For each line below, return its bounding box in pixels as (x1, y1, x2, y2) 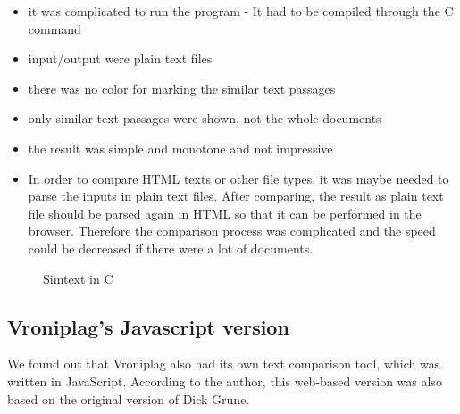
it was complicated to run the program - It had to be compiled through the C (28, 2, 454, 20)
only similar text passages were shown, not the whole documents (28, 109, 381, 128)
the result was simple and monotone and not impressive (28, 138, 333, 157)
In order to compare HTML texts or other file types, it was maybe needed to (28, 169, 449, 187)
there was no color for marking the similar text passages (28, 79, 336, 97)
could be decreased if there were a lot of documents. (28, 238, 314, 257)
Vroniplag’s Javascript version (7, 312, 289, 340)
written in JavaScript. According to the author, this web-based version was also (7, 371, 442, 390)
